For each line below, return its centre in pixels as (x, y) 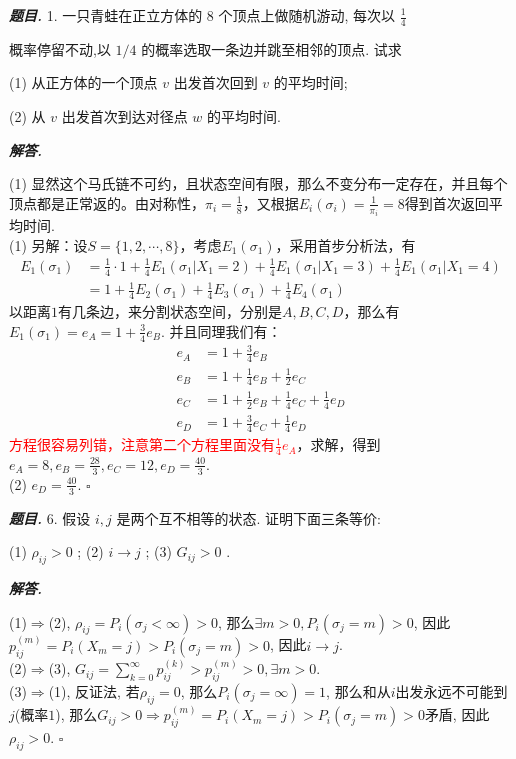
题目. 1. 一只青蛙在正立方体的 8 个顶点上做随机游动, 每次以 (202, 15)
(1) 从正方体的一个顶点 (83, 82)
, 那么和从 (358, 690)
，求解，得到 (338, 444)
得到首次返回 (446, 202)
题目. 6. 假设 (50, 517)
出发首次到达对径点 (124, 116)
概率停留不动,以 (60, 48)
